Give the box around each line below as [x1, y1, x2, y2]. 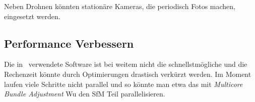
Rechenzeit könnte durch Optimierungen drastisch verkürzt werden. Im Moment [4, 68, 251, 79]
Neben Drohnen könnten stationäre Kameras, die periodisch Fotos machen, [4, 1, 235, 11]
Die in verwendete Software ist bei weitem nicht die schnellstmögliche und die [4, 59, 247, 69]
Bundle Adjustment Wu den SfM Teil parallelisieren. [4, 88, 165, 99]
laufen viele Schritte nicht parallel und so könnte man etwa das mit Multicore [4, 78, 243, 89]
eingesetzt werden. [4, 11, 60, 21]
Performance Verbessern [4, 35, 134, 51]
